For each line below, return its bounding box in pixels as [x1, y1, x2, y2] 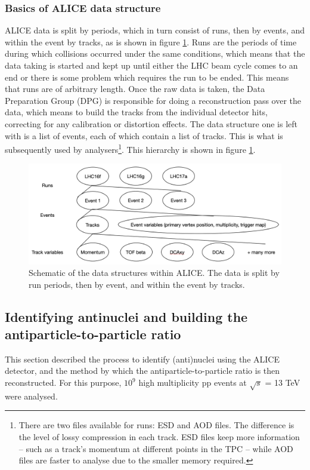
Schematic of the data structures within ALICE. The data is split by [29, 266, 280, 279]
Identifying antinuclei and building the [5, 307, 248, 325]
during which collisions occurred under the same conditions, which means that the [5, 47, 305, 60]
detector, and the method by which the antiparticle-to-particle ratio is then [5, 364, 280, 377]
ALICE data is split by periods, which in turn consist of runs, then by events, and [5, 24, 305, 36]
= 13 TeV [265, 376, 300, 389]
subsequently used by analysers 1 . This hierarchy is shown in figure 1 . [5, 142, 256, 155]
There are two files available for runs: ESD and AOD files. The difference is [18, 419, 294, 431]
